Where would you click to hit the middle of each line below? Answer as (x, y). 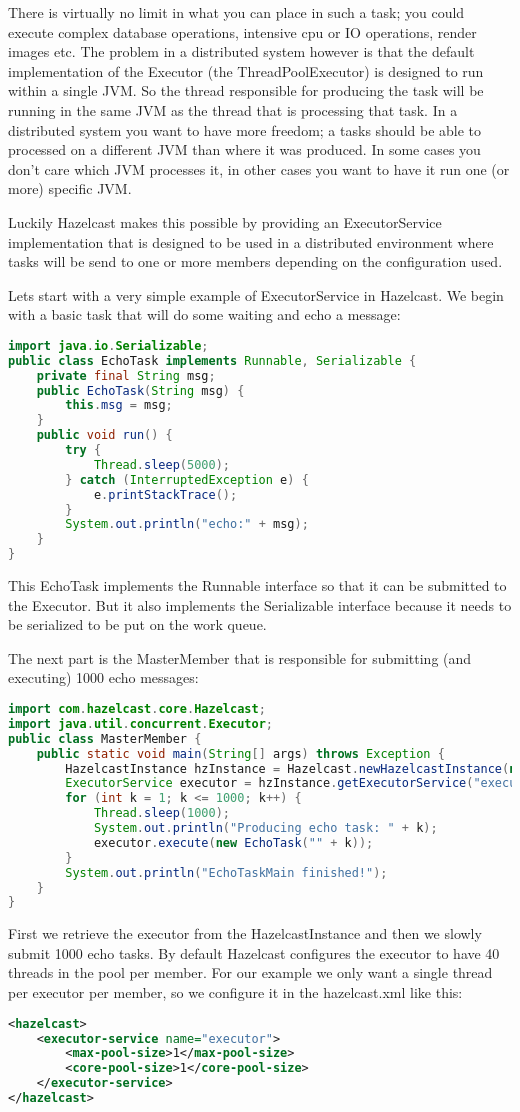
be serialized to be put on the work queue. (137, 624)
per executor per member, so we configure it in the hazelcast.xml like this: (235, 992)
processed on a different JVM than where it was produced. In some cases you (244, 149)
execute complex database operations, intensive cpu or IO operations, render (242, 31)
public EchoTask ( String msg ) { (140, 390)
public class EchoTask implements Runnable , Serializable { (212, 360)
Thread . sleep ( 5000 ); (161, 464)
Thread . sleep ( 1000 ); (161, 813)
